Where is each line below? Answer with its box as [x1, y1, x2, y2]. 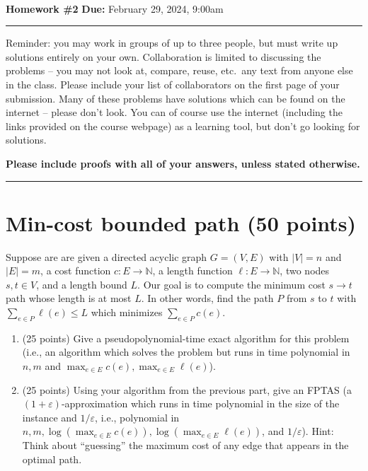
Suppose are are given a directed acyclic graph [6, 249, 207, 264]
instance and [22, 409, 77, 424]
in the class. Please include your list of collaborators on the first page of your [6, 76, 340, 91]
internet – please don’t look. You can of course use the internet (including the [6, 105, 343, 120]
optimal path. [22, 451, 82, 466]
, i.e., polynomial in [95, 409, 180, 424]
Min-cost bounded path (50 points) [6, 208, 357, 237]
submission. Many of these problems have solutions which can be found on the [6, 91, 345, 105]
